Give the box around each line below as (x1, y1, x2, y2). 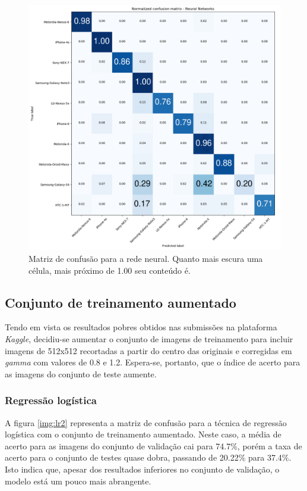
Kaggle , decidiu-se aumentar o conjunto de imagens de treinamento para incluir (5, 332, 293, 345)
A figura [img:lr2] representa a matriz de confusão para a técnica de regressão (5, 416, 287, 429)
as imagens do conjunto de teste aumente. (5, 367, 157, 380)
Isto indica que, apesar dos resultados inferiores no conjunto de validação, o (5, 462, 280, 475)
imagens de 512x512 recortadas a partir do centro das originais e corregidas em (5, 344, 292, 356)
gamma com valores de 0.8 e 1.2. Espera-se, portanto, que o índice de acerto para (5, 356, 300, 368)
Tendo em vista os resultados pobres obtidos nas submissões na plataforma (5, 321, 277, 333)
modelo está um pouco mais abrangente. (5, 474, 151, 487)
